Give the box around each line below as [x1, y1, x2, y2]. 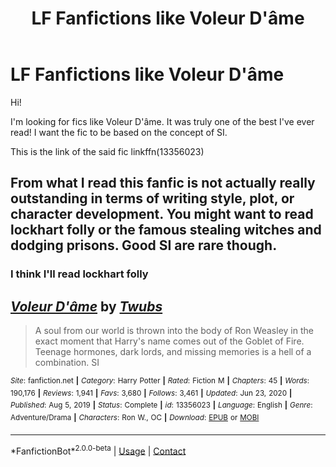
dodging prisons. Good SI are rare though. [10, 237, 278, 254]
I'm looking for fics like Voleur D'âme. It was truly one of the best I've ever [10, 115, 315, 127]
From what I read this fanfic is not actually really [10, 175, 316, 192]
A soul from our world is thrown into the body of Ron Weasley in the [34, 325, 314, 337]
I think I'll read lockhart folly [10, 267, 149, 281]
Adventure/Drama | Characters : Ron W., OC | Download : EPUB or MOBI [10, 413, 260, 423]
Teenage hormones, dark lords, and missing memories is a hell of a [34, 346, 312, 358]
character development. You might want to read [10, 206, 314, 223]
